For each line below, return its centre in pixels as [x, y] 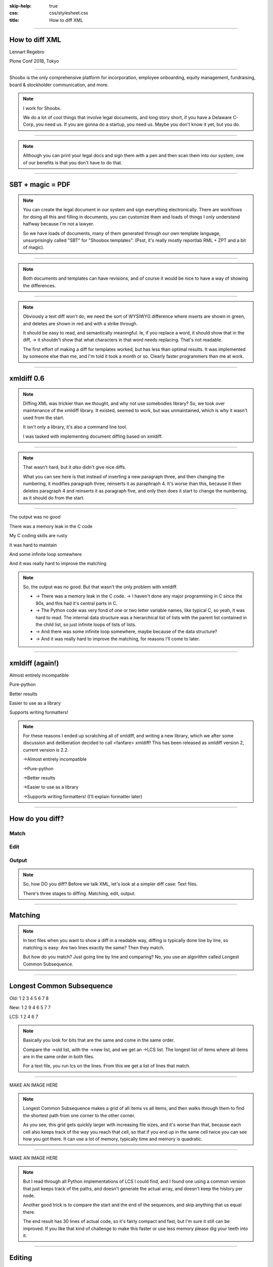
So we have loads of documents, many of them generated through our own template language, [122, 233]
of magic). [34, 247]
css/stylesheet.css [69, 13]
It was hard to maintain [33, 545]
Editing [21, 1258]
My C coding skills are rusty [38, 536]
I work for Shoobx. [42, 108]
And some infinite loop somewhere [45, 554]
